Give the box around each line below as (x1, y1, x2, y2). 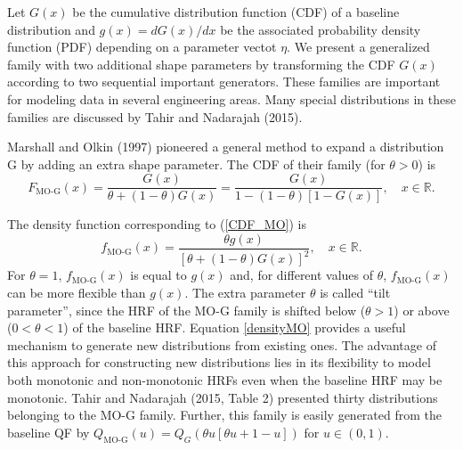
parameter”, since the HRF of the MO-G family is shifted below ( (7, 300, 366, 319)
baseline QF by (7, 422, 90, 441)
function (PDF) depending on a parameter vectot (7, 37, 277, 56)
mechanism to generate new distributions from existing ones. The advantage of (7, 335, 436, 354)
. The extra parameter (184, 283, 306, 301)
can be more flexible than (7, 283, 146, 301)
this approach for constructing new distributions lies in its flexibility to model (7, 353, 431, 372)
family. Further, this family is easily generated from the (139, 405, 443, 424)
